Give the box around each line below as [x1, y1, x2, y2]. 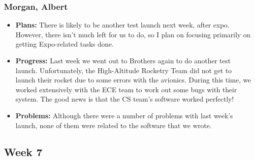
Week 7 [4, 144, 42, 159]
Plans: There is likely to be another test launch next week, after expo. [15, 20, 229, 30]
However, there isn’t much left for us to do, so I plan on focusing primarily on [15, 29, 251, 39]
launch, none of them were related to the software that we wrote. [15, 120, 212, 130]
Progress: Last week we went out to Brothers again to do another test [15, 55, 231, 65]
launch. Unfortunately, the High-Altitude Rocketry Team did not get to [15, 65, 232, 75]
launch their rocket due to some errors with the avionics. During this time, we [15, 75, 251, 85]
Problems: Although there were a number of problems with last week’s [15, 110, 233, 120]
